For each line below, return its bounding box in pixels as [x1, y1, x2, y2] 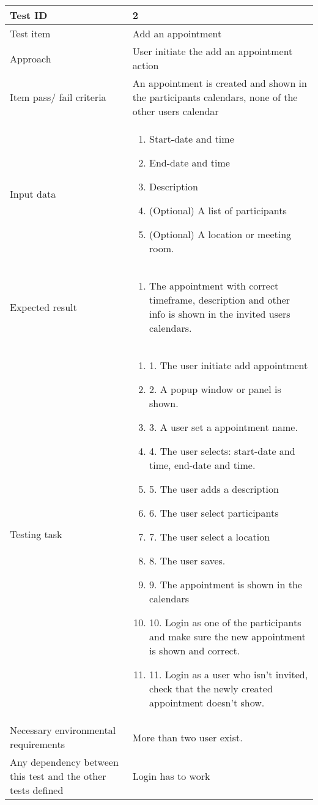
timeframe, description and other [149, 293, 290, 307]
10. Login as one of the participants [149, 615, 301, 629]
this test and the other [10, 769, 106, 783]
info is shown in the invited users [149, 307, 290, 321]
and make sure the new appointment [149, 629, 306, 643]
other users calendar [132, 104, 219, 118]
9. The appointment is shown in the [149, 577, 302, 591]
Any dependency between [10, 755, 119, 769]
